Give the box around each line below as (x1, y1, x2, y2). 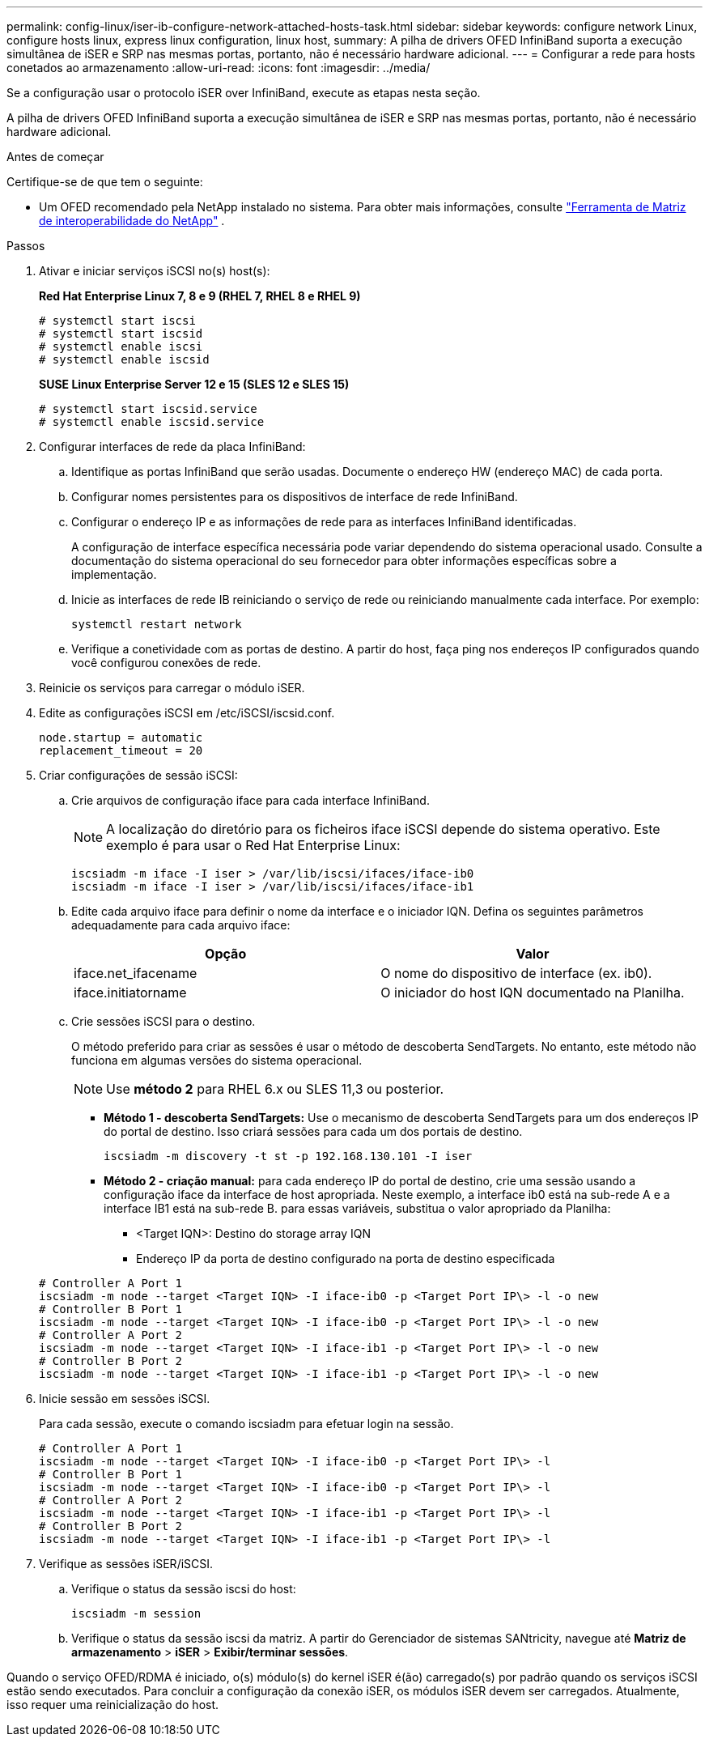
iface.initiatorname (74, 984, 187, 1001)
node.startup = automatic (39, 731, 203, 744)
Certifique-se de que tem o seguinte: (6, 175, 203, 189)
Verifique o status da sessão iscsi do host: (71, 1582, 296, 1596)
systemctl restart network (71, 618, 242, 631)
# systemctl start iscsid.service (39, 402, 257, 415)
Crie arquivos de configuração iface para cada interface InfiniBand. (71, 793, 430, 807)
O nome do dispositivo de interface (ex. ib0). (380, 965, 652, 981)
